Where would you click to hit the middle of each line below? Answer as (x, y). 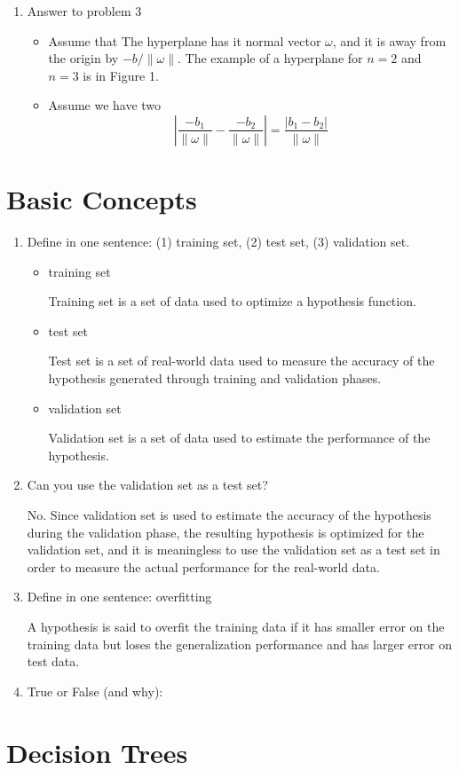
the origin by (83, 58)
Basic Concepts (102, 199)
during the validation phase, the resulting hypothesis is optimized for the (226, 532)
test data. (53, 661)
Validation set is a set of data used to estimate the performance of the (239, 438)
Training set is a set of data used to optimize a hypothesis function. (232, 301)
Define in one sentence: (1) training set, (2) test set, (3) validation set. (218, 242)
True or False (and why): (95, 691)
